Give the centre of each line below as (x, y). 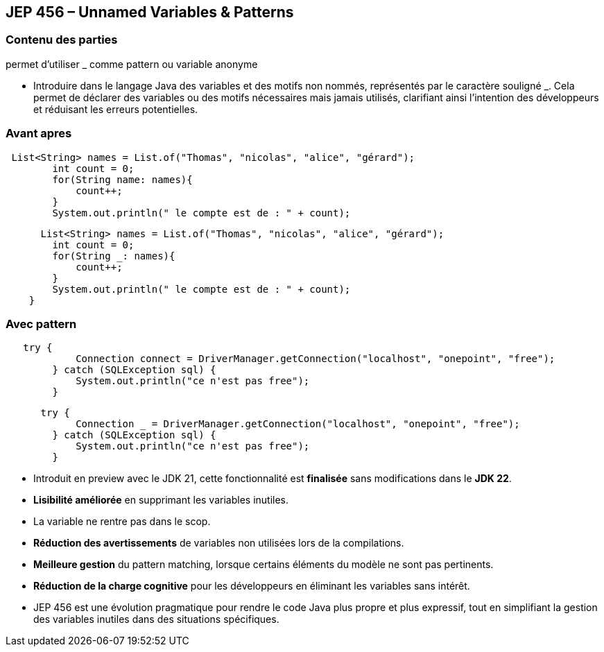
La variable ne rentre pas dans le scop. (122, 522)
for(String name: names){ (122, 179)
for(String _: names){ (114, 256)
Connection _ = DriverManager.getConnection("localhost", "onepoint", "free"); (298, 424)
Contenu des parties (62, 40)
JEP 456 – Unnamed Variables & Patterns (150, 12)
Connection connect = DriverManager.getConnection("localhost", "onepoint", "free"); (316, 359)
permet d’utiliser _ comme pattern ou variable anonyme (132, 64)
